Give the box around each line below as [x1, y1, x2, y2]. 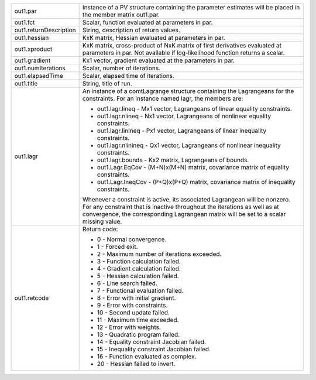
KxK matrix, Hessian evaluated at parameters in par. [82, 34, 225, 42]
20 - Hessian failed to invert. [97, 360, 176, 368]
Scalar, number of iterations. [82, 64, 161, 72]
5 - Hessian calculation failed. [97, 272, 179, 280]
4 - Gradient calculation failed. [97, 265, 181, 272]
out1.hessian [14, 34, 49, 42]
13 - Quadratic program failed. [97, 331, 180, 338]
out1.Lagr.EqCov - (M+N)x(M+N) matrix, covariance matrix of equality [97, 163, 290, 171]
